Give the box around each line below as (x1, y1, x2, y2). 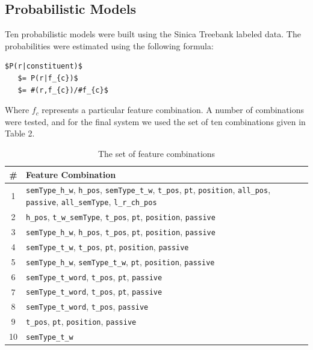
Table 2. (5, 127, 35, 140)
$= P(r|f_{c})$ (17, 73, 78, 82)
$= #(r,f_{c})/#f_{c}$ (17, 85, 108, 94)
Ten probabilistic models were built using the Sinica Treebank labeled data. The (5, 28, 301, 40)
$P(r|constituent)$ (5, 62, 82, 71)
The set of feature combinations (98, 147, 215, 159)
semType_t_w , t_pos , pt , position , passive (26, 240, 189, 253)
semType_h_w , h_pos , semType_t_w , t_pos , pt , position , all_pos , (26, 183, 271, 196)
